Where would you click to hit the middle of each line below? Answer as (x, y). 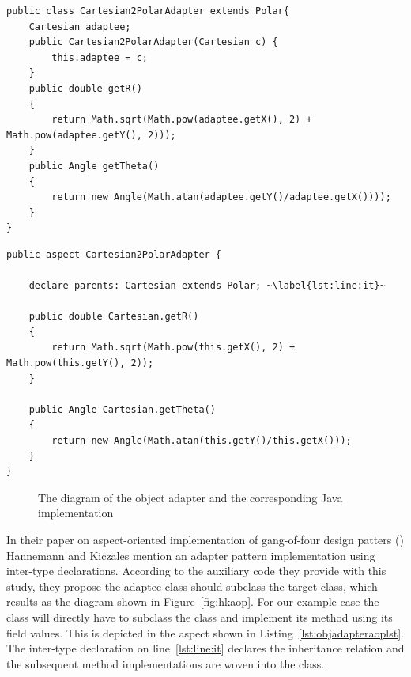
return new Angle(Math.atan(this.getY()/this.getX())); (202, 441)
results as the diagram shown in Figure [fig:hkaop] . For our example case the (193, 601)
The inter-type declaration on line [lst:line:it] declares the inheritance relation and (205, 648)
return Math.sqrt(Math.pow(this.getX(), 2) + (173, 348)
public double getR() (85, 88)
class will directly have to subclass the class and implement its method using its (200, 616)
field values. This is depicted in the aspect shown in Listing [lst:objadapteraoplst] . (205, 632)
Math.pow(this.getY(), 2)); (80, 363)
